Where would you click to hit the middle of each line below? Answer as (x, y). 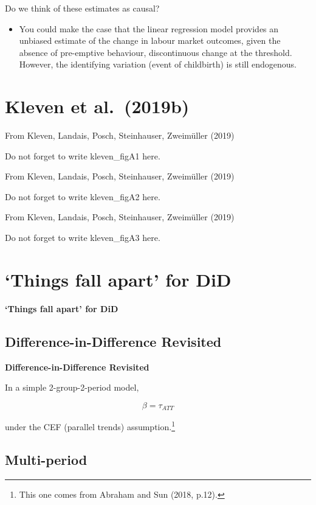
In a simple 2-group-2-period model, (72, 387)
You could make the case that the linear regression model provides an (149, 28)
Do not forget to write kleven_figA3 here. (83, 238)
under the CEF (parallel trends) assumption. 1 (90, 426)
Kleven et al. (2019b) (97, 106)
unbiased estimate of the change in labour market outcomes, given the (150, 40)
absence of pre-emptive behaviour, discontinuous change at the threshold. (156, 52)
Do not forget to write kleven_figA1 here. (83, 155)
